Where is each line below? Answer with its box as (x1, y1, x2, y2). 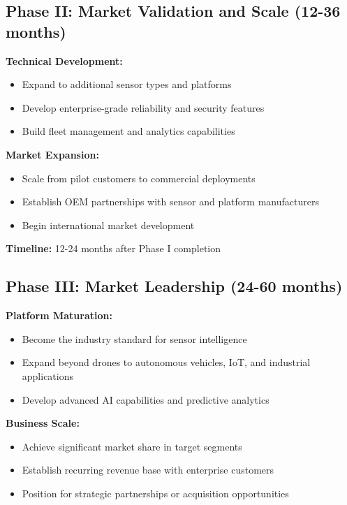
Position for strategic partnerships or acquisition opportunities (22, 485, 289, 500)
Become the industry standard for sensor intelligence (22, 331, 247, 346)
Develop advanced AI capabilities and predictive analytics (22, 392, 270, 407)
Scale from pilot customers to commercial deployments (22, 170, 256, 185)
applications (22, 368, 74, 383)
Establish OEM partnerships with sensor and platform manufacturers (22, 194, 319, 209)
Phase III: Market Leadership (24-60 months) (6, 275, 343, 297)
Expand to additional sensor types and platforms (22, 77, 232, 92)
